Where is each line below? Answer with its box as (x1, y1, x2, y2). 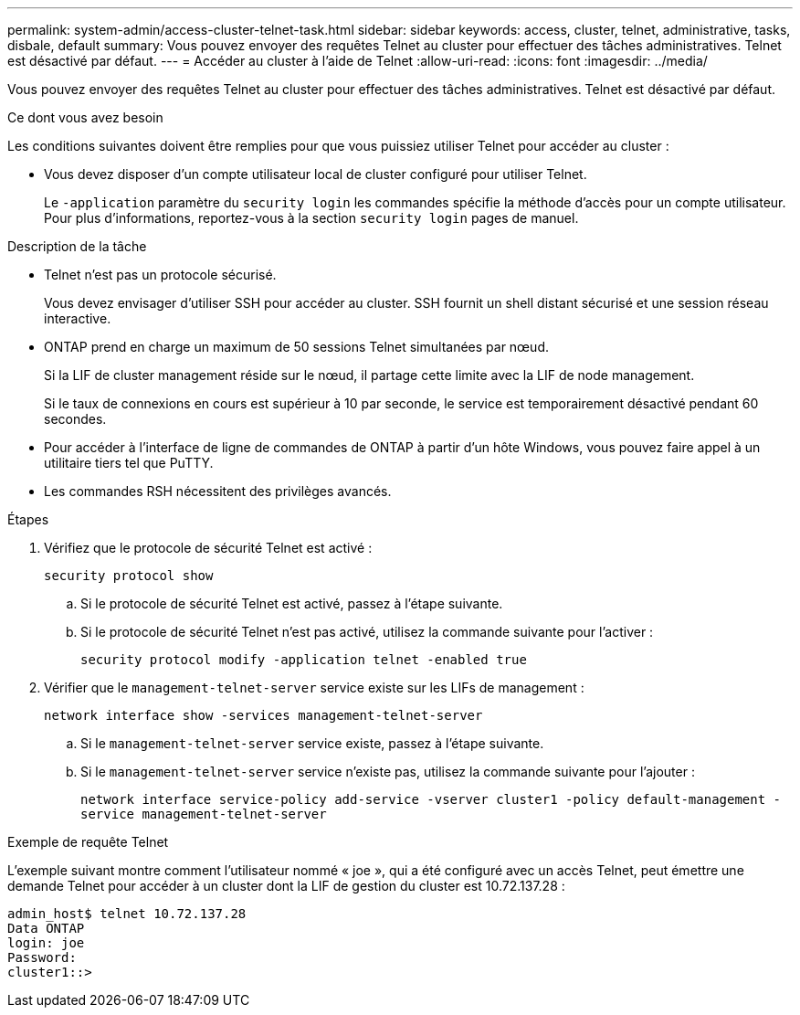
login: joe (7, 936, 85, 950)
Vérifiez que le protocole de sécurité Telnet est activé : (44, 540, 373, 555)
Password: (7, 950, 77, 965)
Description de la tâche (7, 238, 147, 254)
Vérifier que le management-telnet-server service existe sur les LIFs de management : (44, 680, 584, 695)
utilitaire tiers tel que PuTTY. (44, 455, 214, 470)
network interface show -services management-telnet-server (44, 708, 483, 723)
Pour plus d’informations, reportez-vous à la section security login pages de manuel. (44, 210, 579, 226)
